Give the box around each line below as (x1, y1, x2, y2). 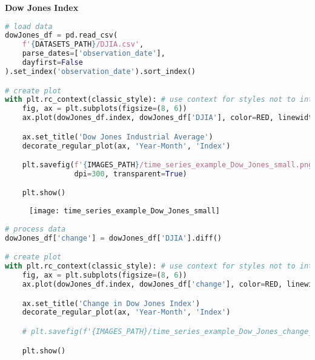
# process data (5, 225, 66, 233)
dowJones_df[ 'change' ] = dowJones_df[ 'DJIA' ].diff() (5, 233, 222, 242)
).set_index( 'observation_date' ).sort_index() (5, 67, 196, 76)
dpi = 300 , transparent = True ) (74, 169, 187, 178)
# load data (5, 22, 53, 31)
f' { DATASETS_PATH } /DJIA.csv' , (22, 40, 144, 49)
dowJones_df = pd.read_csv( (5, 31, 118, 40)
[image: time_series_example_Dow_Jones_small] (29, 207, 220, 216)
